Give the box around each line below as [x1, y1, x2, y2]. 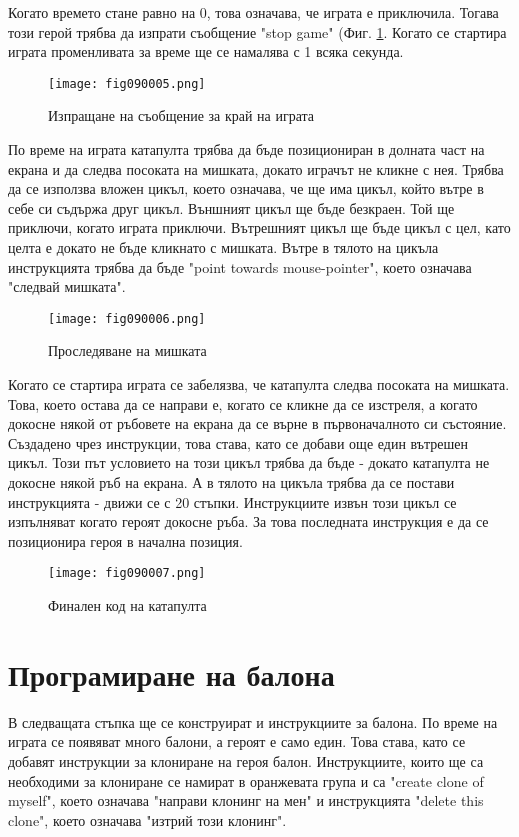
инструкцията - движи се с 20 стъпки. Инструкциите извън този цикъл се [8, 491, 457, 512]
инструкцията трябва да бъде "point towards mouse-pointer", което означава [8, 256, 472, 277]
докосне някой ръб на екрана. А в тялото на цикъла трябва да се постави [8, 472, 455, 492]
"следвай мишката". [8, 276, 126, 297]
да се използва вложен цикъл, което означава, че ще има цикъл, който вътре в [8, 178, 484, 199]
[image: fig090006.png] [48, 311, 206, 326]
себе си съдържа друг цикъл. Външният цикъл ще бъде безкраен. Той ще [8, 197, 455, 218]
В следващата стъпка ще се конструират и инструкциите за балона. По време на [8, 711, 498, 732]
